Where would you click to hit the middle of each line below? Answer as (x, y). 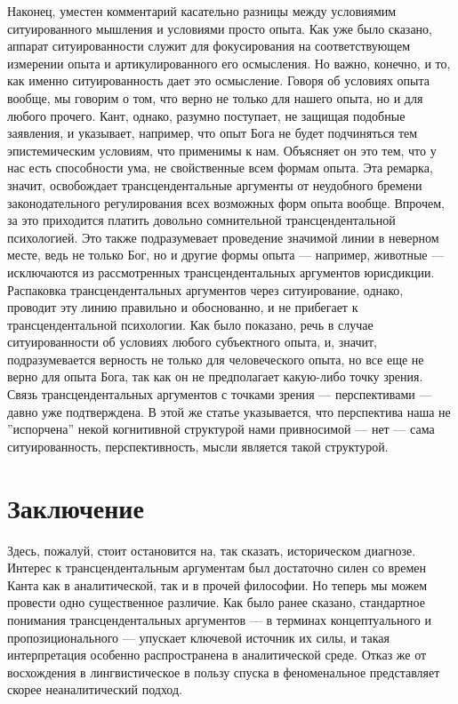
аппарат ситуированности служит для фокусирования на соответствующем (209, 46)
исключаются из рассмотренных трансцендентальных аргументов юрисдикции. (221, 272)
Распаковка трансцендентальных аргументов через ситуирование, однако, (205, 289)
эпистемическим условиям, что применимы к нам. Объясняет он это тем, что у (222, 150)
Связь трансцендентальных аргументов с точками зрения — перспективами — (220, 394)
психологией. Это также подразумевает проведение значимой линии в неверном (223, 237)
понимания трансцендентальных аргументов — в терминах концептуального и (219, 619)
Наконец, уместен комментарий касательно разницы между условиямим (202, 11)
